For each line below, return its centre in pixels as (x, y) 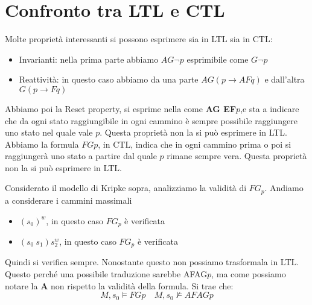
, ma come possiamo (249, 274)
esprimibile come (218, 59)
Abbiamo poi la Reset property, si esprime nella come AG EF (121, 108)
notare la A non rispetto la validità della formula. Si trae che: (119, 285)
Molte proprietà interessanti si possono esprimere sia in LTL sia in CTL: (139, 39)
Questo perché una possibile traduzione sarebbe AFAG (106, 274)
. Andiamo (284, 188)
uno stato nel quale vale (49, 132)
